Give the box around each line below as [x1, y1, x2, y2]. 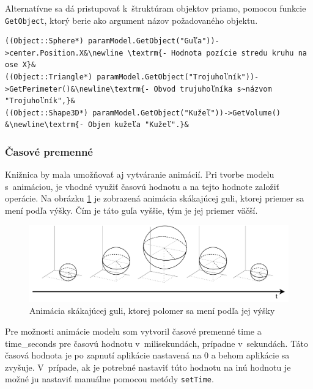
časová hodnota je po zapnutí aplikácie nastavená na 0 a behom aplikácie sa [5, 349, 290, 362]
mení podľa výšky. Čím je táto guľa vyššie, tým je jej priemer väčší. [5, 204, 258, 216]
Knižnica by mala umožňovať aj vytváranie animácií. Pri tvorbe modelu [5, 168, 274, 181]
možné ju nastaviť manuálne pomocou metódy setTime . [5, 373, 214, 385]
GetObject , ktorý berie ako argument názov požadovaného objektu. [5, 13, 258, 26]
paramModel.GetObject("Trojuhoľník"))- [97, 73, 259, 82]
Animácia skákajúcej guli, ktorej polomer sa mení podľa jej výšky [29, 304, 275, 317]
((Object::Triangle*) [5, 73, 93, 82]
